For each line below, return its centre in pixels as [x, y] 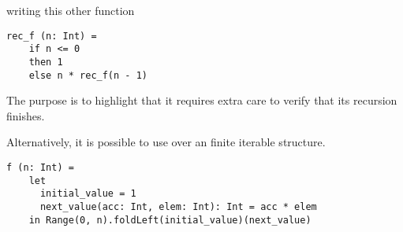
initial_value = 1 [88, 194]
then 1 [46, 62]
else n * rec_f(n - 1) [88, 75]
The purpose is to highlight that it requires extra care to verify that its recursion [202, 100]
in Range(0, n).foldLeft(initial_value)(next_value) [170, 220]
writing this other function [71, 10]
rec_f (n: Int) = [52, 36]
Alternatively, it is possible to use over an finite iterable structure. [166, 142]
